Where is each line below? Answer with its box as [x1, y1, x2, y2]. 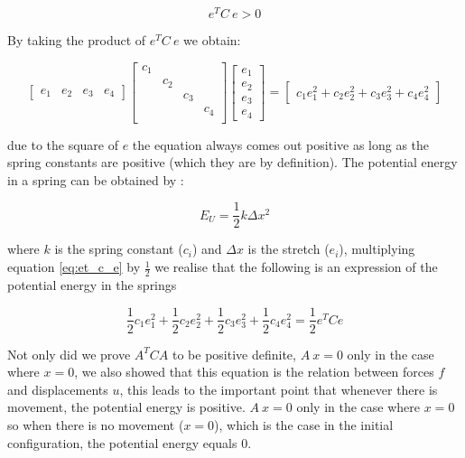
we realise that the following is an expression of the [154, 257, 438, 276]
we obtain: [183, 31, 241, 50]
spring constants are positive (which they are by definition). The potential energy [7, 153, 458, 172]
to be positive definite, [172, 344, 296, 363]
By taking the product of [7, 31, 146, 50]
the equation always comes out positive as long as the [132, 135, 430, 154]
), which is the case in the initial [214, 415, 394, 434]
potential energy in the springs [7, 275, 177, 294]
